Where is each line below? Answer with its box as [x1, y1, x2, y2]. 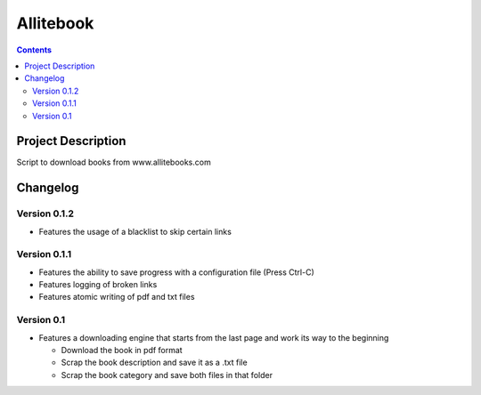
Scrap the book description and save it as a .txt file [61, 357, 249, 368]
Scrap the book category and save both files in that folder [61, 369, 273, 380]
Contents [16, 44, 53, 55]
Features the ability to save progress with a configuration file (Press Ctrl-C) [38, 267, 315, 278]
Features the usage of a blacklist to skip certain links [38, 226, 232, 237]
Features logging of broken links [38, 279, 158, 290]
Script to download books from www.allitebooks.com [16, 157, 211, 168]
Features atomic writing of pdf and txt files [38, 292, 195, 302]
